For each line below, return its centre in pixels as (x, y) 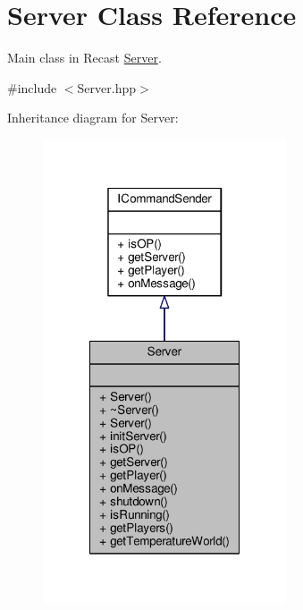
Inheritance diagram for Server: (93, 118)
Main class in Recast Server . (84, 58)
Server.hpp (106, 87)
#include (32, 87)
